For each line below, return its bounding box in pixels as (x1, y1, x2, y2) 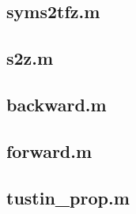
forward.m (6, 138, 93, 163)
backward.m (6, 92, 107, 116)
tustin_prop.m (6, 185, 130, 209)
